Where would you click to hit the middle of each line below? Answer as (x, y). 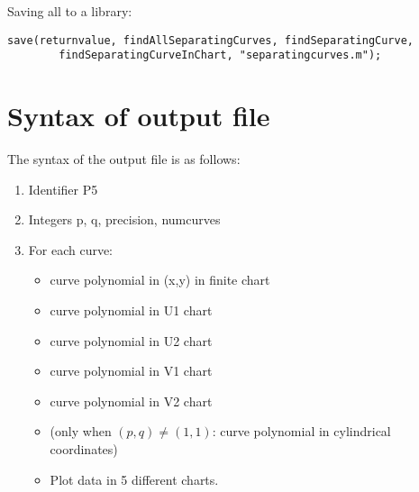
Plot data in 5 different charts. (134, 479)
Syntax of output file (139, 116)
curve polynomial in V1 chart (131, 371)
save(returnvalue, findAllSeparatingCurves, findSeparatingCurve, (211, 40)
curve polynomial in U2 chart (131, 340)
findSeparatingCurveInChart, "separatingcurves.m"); (220, 55)
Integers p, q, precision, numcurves (124, 219)
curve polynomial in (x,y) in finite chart (160, 280)
